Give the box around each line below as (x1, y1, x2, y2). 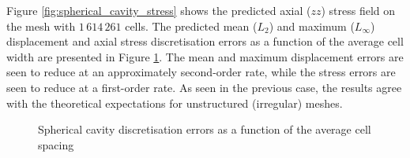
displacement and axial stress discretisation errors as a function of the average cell (6, 33, 404, 50)
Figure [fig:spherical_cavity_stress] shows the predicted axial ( (6, 2, 311, 18)
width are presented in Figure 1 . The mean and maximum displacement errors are (6, 48, 404, 64)
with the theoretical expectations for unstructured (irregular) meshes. (6, 94, 343, 111)
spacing (38, 136, 74, 152)
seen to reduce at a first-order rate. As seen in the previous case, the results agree (6, 79, 402, 95)
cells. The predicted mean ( (125, 17, 258, 34)
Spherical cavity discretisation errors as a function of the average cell (38, 121, 371, 138)
